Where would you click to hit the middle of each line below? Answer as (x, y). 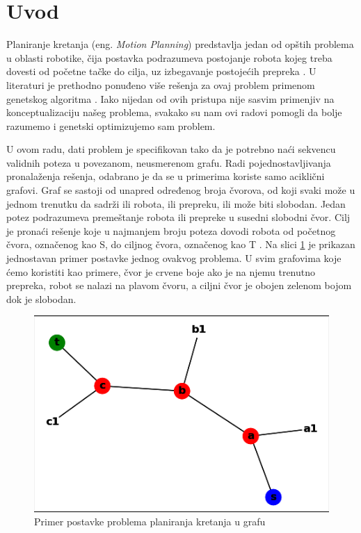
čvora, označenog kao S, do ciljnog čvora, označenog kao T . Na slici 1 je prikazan (181, 244)
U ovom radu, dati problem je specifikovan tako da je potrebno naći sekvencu (171, 149)
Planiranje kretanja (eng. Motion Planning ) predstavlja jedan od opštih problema (180, 44)
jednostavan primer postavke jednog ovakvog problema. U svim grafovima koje (174, 258)
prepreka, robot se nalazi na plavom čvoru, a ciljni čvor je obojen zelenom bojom (179, 285)
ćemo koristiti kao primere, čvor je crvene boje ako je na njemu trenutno (161, 271)
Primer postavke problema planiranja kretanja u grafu (150, 522)
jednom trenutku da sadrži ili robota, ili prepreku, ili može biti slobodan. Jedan (176, 203)
